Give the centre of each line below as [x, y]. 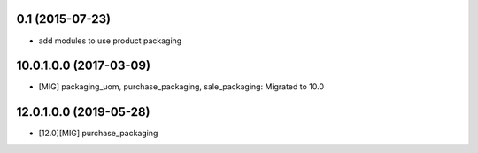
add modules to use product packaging [110, 41]
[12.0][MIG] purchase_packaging [98, 134]
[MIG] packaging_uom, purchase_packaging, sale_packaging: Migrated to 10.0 [181, 87]
